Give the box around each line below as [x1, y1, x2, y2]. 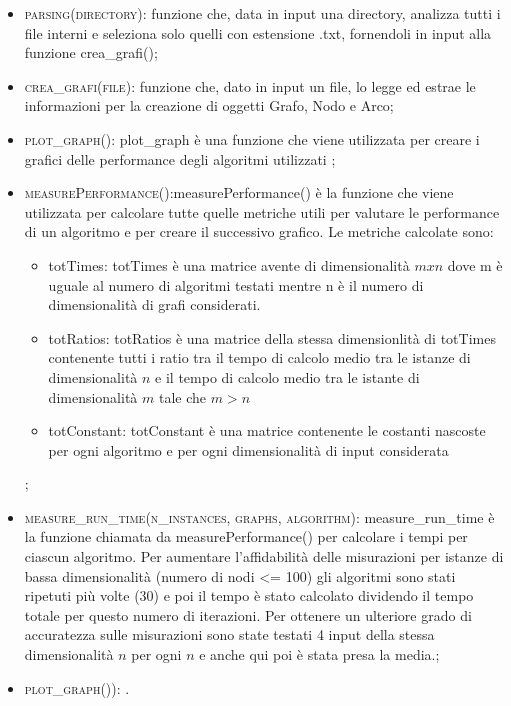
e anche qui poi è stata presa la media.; [199, 644, 440, 665]
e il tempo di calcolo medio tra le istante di [155, 366, 420, 387]
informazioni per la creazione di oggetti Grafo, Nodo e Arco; [24, 95, 394, 116]
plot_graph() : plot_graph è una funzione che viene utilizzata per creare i [24, 128, 480, 149]
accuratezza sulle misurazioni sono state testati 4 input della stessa [24, 624, 435, 645]
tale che [158, 386, 207, 407]
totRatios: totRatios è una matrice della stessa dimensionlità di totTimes [48, 327, 496, 348]
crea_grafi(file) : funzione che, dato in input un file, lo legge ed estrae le [24, 75, 476, 96]
